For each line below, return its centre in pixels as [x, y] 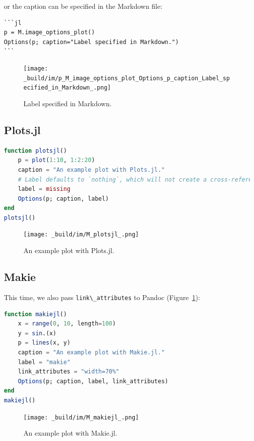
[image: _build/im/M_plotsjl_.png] [81, 235]
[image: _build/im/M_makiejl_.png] [81, 417]
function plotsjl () [35, 151]
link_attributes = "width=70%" [69, 372]
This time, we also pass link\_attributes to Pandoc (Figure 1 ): [102, 297]
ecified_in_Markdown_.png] [67, 88]
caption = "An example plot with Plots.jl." [91, 170]
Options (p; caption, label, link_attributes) [93, 381]
